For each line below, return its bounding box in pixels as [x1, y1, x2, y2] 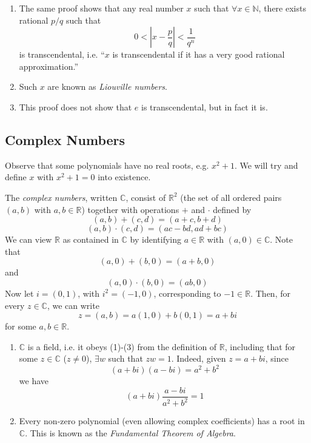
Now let [5, 286, 34, 299]
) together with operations [81, 203, 179, 215]
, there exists [258, 2, 306, 14]
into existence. [98, 171, 151, 183]
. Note [270, 233, 293, 246]
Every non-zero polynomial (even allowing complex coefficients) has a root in [19, 414, 305, 427]
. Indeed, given [171, 352, 226, 365]
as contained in [62, 233, 119, 246]
